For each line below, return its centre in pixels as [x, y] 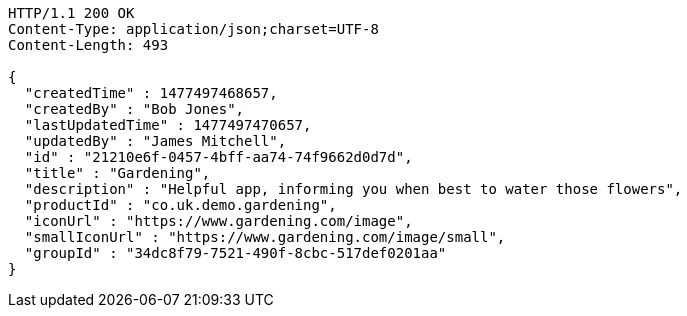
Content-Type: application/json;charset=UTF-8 [193, 29]
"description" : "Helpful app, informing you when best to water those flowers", [353, 189]
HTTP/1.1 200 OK [71, 13]
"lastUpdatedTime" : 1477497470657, [168, 125]
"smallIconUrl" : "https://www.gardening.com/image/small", [265, 237]
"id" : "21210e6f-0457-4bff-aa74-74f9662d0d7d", [218, 157]
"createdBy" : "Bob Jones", [134, 109]
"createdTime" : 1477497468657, [151, 93]
